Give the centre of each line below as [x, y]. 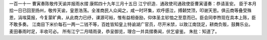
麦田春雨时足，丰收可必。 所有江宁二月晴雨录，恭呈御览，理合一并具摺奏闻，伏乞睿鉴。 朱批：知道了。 [114, 31]
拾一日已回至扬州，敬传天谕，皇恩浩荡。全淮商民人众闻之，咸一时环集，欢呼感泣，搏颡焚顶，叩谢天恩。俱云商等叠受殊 [130, 10]
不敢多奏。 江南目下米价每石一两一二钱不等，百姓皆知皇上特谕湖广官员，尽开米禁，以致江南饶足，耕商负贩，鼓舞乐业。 [131, 24]
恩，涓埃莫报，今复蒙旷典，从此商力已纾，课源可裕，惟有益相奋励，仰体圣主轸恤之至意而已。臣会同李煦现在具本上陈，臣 [133, 17]
